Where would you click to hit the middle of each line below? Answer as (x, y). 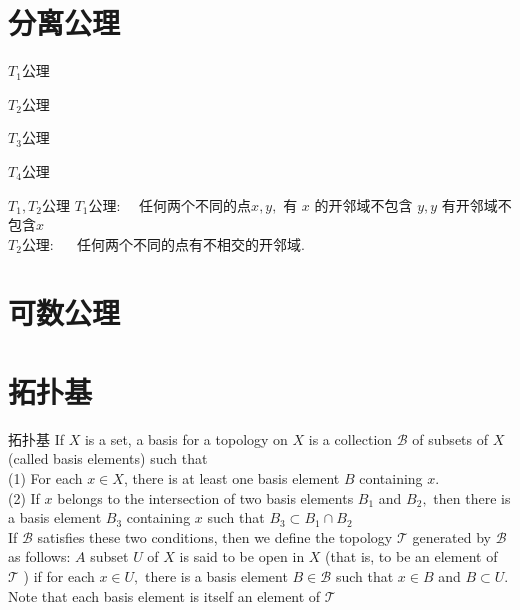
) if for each (59, 575)
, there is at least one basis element (231, 477)
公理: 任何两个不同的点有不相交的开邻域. (163, 243)
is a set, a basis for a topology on (186, 438)
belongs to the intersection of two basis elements (205, 497)
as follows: (39, 556)
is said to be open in (242, 556)
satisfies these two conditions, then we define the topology (215, 536)
